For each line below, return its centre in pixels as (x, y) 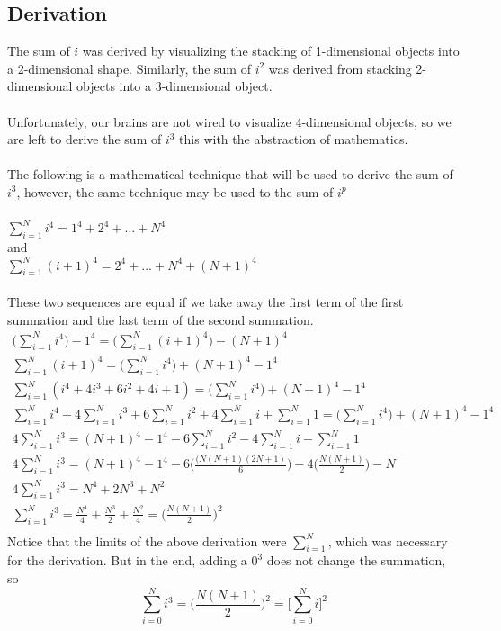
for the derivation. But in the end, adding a (127, 560)
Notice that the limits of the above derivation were (147, 541)
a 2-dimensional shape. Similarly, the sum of (129, 68)
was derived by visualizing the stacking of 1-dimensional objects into (271, 51)
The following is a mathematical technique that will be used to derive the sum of (230, 174)
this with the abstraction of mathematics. (294, 139)
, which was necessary (388, 541)
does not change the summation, (356, 560)
